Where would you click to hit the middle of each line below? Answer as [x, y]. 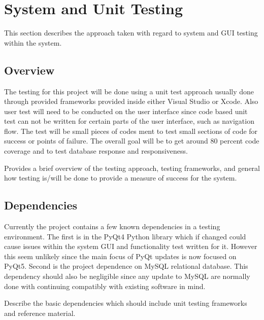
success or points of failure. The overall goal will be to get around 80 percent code [132, 141]
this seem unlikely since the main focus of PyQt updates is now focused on [120, 256]
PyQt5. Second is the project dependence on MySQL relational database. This [126, 266]
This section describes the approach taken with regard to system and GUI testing [131, 33]
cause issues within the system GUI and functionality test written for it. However [131, 246]
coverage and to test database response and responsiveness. [96, 151]
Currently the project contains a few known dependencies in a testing [112, 226]
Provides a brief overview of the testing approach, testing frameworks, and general [132, 168]
